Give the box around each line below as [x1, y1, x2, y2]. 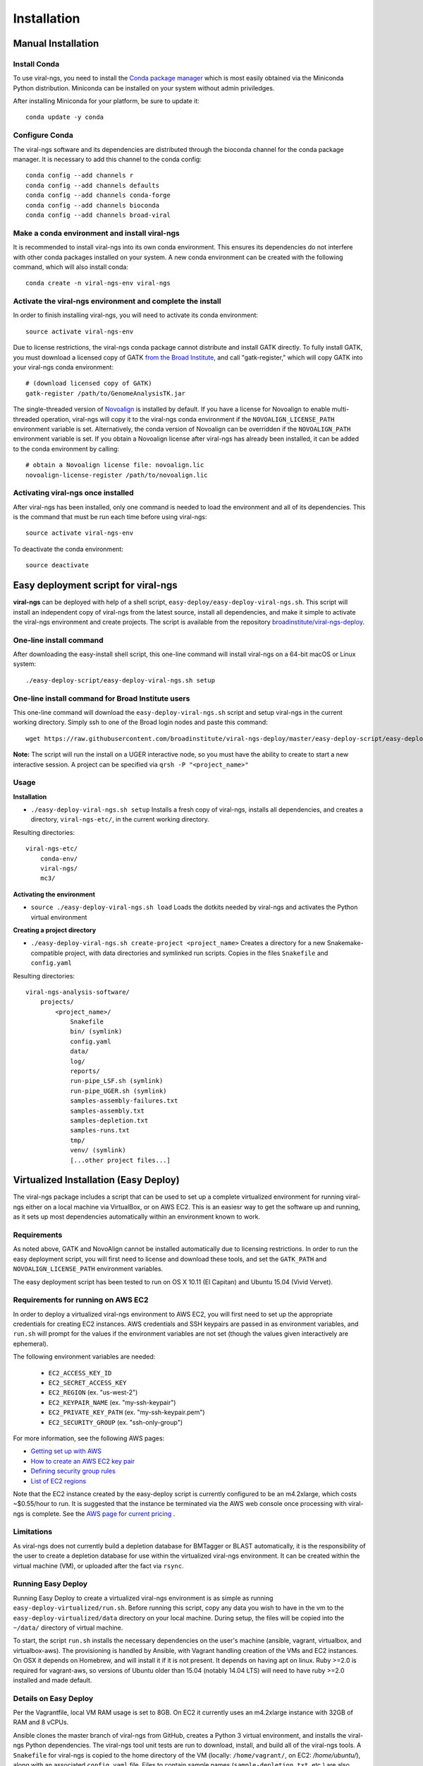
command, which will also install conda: [13, 262, 128, 271]
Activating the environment [13, 890, 95, 899]
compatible [30, 949, 63, 957]
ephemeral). [13, 1339, 49, 1348]
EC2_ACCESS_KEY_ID [48, 1369, 112, 1377]
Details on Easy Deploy [13, 1693, 94, 1703]
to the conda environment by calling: [13, 444, 120, 453]
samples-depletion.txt [70, 1116, 149, 1125]
